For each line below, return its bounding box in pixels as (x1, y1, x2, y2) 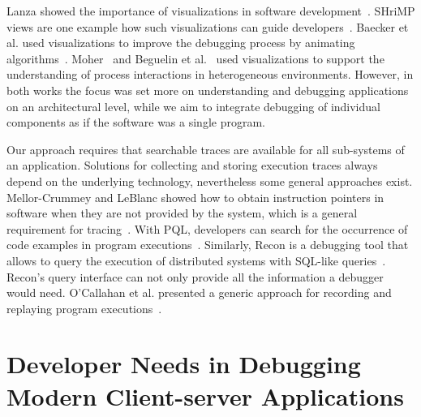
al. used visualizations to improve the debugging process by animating (6, 34, 355, 51)
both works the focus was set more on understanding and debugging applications (6, 81, 409, 98)
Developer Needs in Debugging (6, 347, 361, 380)
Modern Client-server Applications (6, 379, 404, 412)
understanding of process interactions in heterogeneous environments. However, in (6, 66, 414, 83)
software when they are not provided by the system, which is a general (6, 204, 358, 221)
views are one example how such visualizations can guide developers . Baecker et (6, 18, 409, 35)
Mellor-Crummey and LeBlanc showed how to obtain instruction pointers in (6, 188, 384, 205)
